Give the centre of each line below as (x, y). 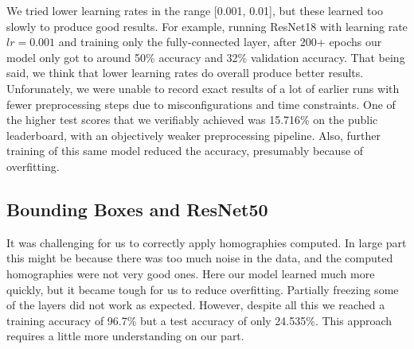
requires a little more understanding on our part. (125, 336)
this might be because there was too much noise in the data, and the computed (200, 258)
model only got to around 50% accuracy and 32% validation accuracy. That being (206, 57)
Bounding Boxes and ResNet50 (137, 209)
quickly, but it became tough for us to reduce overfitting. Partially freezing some (203, 289)
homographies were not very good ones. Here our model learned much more (191, 273)
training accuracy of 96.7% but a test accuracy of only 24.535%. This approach (199, 320)
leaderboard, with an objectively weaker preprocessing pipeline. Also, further (193, 135)
